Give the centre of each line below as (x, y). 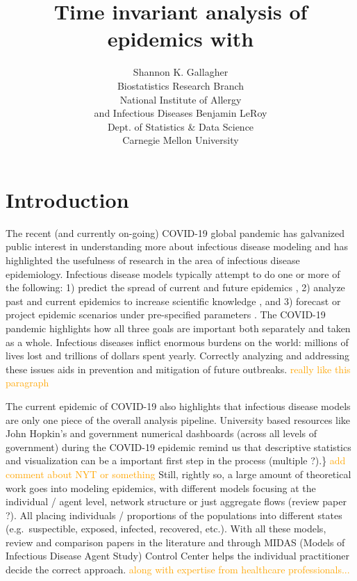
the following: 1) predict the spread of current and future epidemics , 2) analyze (175, 287)
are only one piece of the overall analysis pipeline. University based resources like (178, 419)
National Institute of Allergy (181, 99)
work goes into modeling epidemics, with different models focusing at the (161, 488)
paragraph (27, 383)
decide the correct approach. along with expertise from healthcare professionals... (178, 570)
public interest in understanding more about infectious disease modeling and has (177, 246)
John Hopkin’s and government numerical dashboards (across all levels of (161, 433)
